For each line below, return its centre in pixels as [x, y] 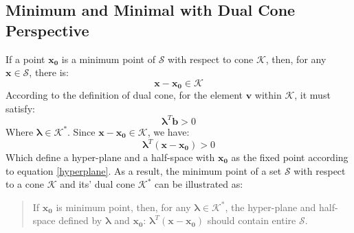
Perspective [47, 30]
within [268, 95]
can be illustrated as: [199, 184]
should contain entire [252, 220]
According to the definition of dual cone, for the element [124, 95]
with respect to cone [211, 59]
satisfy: [20, 108]
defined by [80, 220]
